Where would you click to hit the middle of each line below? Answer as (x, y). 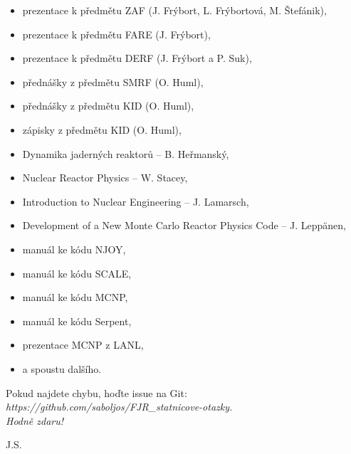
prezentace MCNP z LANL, (83, 345)
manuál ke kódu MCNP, (75, 297)
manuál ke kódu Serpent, (77, 321)
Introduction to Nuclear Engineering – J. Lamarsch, (136, 201)
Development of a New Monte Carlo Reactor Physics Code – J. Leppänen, (184, 225)
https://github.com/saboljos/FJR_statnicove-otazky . (119, 407)
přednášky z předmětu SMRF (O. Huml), (113, 81)
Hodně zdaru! (35, 420)
